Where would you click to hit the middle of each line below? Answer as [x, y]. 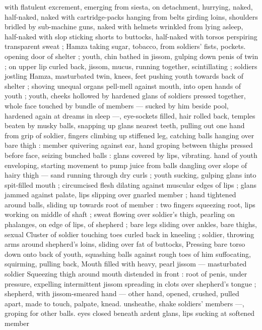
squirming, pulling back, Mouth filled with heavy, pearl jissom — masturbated [126, 264]
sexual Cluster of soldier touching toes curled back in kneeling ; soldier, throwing [129, 234]
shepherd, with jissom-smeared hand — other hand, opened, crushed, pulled [122, 293]
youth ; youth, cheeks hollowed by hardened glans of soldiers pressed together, [125, 96]
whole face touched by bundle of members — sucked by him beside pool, [117, 105]
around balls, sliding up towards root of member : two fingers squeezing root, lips [130, 204]
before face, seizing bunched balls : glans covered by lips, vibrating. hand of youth [131, 155]
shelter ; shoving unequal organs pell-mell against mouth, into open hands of [123, 86]
